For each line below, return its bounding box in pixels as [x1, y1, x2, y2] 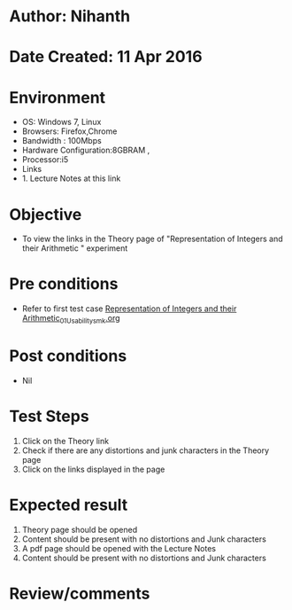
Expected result [9, 495, 128, 515]
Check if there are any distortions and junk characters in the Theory [21, 445, 270, 456]
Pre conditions [9, 274, 119, 294]
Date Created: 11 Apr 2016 [9, 47, 203, 67]
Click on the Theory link [21, 435, 109, 446]
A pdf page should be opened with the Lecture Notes [21, 543, 217, 553]
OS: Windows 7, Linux [21, 117, 102, 128]
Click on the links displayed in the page [21, 464, 165, 474]
